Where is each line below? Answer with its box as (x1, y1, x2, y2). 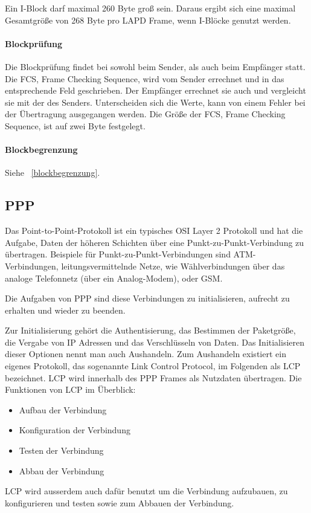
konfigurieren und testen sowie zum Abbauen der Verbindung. (5, 496, 234, 509)
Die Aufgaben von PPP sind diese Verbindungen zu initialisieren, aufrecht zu (5, 292, 290, 305)
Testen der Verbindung (19, 444, 104, 457)
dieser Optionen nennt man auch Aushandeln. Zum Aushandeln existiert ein (5, 347, 286, 360)
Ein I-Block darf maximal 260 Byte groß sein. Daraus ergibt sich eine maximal (5, 2, 296, 14)
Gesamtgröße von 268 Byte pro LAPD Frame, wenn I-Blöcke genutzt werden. (5, 13, 291, 26)
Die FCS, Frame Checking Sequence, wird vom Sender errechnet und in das (5, 72, 284, 85)
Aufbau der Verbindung (19, 403, 107, 416)
